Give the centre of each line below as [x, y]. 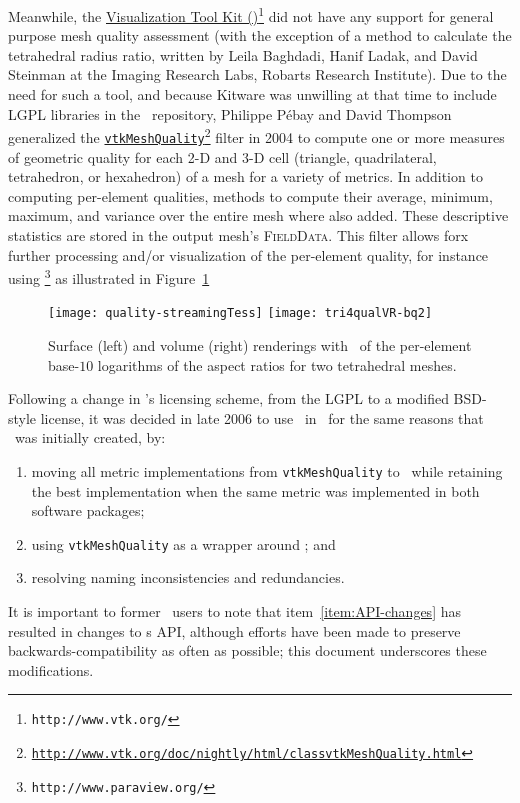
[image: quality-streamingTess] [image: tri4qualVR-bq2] [240, 313]
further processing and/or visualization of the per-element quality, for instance [248, 254]
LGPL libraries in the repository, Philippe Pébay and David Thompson [230, 113]
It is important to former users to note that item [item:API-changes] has [234, 611]
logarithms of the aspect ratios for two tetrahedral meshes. [277, 364]
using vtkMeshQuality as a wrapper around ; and [183, 543]
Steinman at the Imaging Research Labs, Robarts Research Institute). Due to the [257, 74]
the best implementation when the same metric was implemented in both [255, 490]
